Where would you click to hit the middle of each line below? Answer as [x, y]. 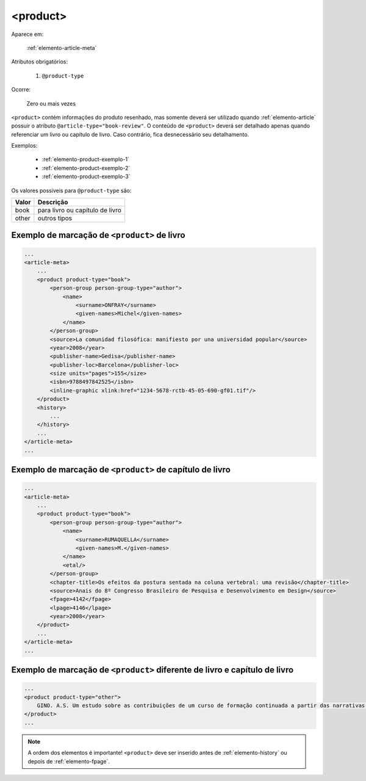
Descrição [53, 203]
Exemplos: [24, 146]
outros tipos [55, 218]
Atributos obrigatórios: [40, 62]
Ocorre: [21, 90]
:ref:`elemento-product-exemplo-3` [86, 176]
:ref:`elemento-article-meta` [62, 48]
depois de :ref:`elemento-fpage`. [69, 761]
